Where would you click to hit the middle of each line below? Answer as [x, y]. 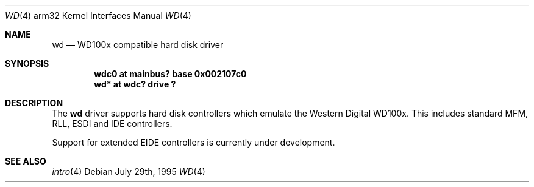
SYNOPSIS [27, 63]
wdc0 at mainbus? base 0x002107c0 [170, 74]
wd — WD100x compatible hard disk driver [138, 45]
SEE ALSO [26, 161]
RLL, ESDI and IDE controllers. [112, 124]
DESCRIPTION [34, 103]
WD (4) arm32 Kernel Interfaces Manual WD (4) [98, 15]
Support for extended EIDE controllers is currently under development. [194, 142]
